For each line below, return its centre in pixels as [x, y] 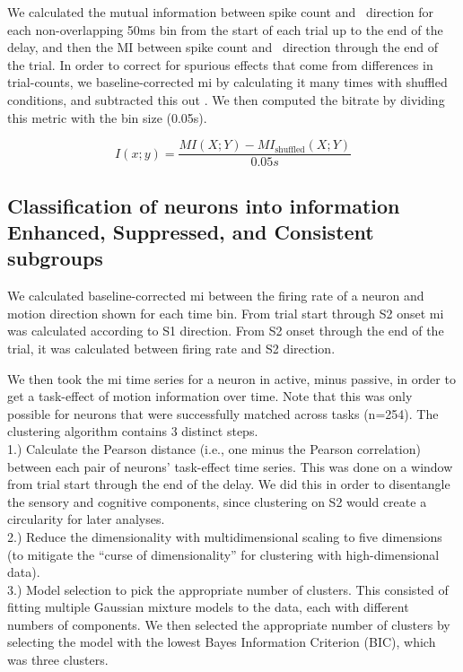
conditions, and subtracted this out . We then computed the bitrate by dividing [226, 99]
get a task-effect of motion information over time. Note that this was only [210, 396]
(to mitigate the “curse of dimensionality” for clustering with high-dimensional [223, 554]
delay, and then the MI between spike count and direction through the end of [223, 47]
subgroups [55, 258]
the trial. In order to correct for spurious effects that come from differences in [220, 64]
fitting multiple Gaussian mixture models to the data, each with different [208, 607]
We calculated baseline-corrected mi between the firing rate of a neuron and [216, 296]
